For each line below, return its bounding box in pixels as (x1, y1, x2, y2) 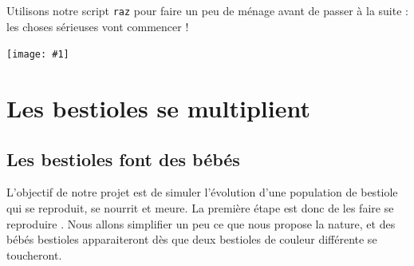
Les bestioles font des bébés (6, 146, 240, 171)
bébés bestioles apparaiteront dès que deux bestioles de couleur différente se (6, 231, 377, 248)
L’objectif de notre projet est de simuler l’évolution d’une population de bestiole (6, 184, 398, 200)
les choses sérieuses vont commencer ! (6, 18, 189, 34)
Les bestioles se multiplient (6, 92, 310, 125)
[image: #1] (6, 49, 69, 61)
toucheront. (6, 246, 62, 263)
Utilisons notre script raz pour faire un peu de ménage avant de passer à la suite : (6, 2, 408, 18)
